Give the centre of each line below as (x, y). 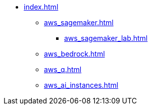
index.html (41, 7)
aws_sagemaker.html (79, 22)
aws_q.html (63, 69)
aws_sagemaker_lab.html (106, 38)
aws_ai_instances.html (81, 85)
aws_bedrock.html (74, 54)
